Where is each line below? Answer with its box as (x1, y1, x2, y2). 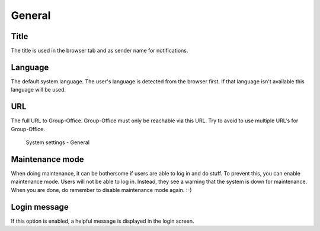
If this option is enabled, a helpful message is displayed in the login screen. (11, 217, 194, 225)
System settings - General (25, 139, 90, 146)
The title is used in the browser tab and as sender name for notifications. (11, 47, 188, 54)
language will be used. (11, 86, 66, 93)
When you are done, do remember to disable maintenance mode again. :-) (11, 186, 192, 193)
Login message (11, 201, 69, 212)
